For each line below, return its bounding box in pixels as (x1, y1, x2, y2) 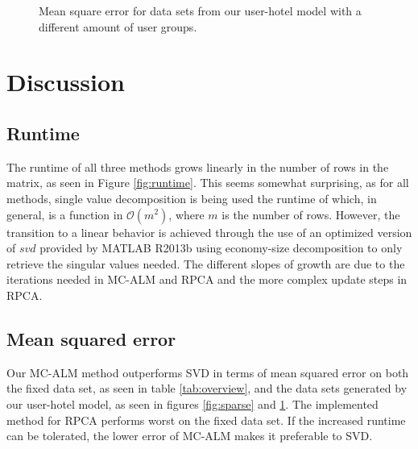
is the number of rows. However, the (221, 206, 400, 222)
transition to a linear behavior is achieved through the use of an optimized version (6, 223, 412, 240)
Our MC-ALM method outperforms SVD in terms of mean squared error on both (6, 364, 409, 380)
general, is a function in (6, 206, 123, 222)
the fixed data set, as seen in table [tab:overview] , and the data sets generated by (6, 380, 408, 397)
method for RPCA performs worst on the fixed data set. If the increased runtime (6, 411, 406, 428)
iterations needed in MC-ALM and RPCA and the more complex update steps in (6, 271, 408, 288)
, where (168, 206, 205, 222)
